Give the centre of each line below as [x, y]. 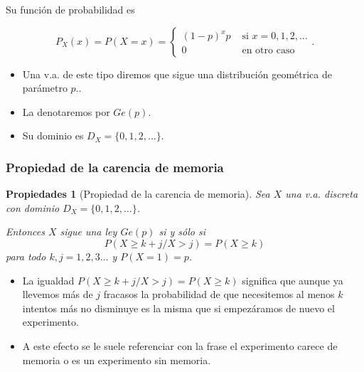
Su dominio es [53, 135]
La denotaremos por [66, 111]
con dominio [33, 207]
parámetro [45, 88]
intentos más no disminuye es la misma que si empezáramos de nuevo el [178, 308]
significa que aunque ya [293, 280]
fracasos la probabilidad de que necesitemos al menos [219, 294]
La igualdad [48, 280]
